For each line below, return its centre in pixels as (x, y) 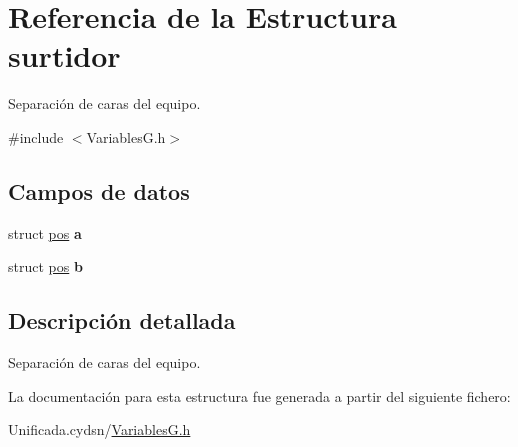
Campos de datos (99, 190)
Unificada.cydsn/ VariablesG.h (99, 429)
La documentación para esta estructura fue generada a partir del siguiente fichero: (259, 395)
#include (36, 136)
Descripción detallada (122, 320)
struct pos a (45, 232)
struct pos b (45, 266)
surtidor (64, 55)
